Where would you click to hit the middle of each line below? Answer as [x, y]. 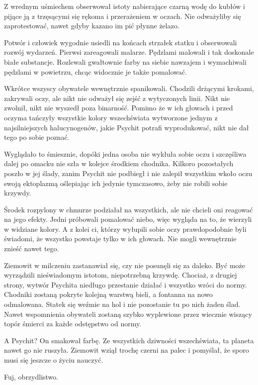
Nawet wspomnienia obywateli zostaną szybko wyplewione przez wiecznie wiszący [128, 314]
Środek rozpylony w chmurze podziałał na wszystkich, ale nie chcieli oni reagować [129, 209]
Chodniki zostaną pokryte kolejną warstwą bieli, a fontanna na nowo [108, 294]
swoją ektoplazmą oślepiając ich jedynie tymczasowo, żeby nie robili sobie [116, 183]
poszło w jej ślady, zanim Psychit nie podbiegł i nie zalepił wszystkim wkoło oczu [128, 173]
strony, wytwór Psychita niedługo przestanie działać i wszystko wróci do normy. [126, 284]
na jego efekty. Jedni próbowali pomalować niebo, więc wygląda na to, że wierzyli [128, 219]
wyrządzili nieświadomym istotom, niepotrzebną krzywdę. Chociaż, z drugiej [121, 275]
